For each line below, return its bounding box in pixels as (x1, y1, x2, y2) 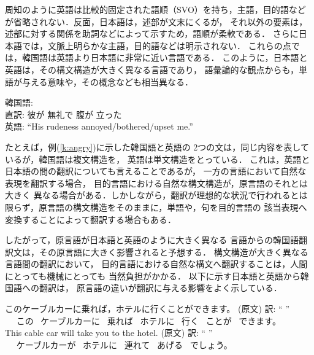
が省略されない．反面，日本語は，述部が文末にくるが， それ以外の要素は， (5, 15, 308, 28)
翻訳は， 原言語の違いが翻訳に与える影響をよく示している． (39, 281, 282, 294)
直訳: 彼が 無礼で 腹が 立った (5, 107, 122, 120)
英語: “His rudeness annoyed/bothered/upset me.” (5, 120, 193, 133)
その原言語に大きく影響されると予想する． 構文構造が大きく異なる (39, 245, 308, 258)
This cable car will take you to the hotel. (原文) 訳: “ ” (5, 326, 213, 339)
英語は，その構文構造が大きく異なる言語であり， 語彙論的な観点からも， (5, 63, 299, 76)
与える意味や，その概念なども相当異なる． (21, 75, 194, 88)
